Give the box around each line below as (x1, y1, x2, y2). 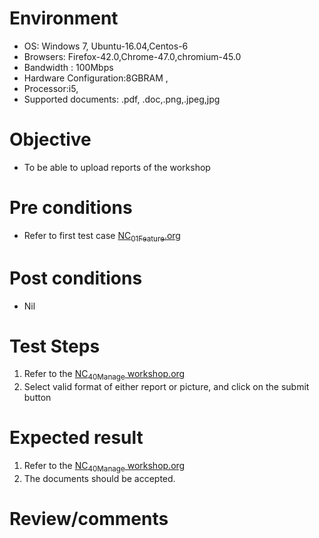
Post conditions (9, 267, 143, 289)
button (23, 392, 52, 404)
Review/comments (9, 508, 169, 531)
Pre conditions (9, 197, 133, 219)
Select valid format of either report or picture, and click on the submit (23, 381, 310, 393)
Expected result (9, 427, 144, 449)
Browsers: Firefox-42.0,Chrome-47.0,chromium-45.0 (23, 50, 242, 62)
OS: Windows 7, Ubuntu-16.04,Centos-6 (23, 40, 189, 52)
